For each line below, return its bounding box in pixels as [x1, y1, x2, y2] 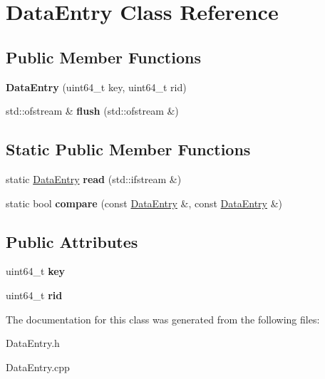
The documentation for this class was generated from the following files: [6, 311, 320, 326]
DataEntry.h [6, 336, 60, 351]
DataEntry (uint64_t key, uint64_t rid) [6, 79, 187, 94]
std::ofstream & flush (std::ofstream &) [6, 103, 179, 118]
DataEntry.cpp [6, 359, 70, 374]
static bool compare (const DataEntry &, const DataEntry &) [6, 195, 282, 210]
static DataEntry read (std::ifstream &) [6, 171, 182, 186]
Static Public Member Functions [6, 138, 251, 160]
